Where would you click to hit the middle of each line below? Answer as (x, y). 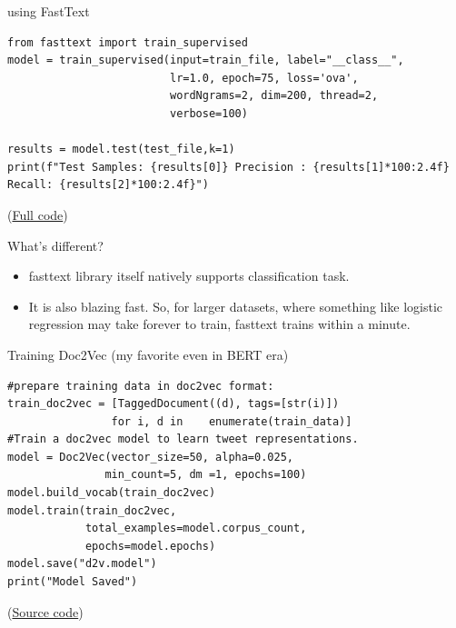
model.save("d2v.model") (82, 564)
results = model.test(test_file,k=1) (121, 150)
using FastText (49, 11)
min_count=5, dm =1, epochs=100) (206, 475)
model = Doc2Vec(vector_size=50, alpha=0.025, (150, 457)
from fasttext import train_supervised (128, 42)
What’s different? (55, 245)
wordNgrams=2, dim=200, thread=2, (274, 96)
